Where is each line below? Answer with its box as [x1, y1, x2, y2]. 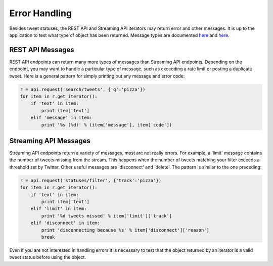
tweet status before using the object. [9, 254, 86, 260]
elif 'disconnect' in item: [30, 220, 101, 226]
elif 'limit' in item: [30, 206, 87, 212]
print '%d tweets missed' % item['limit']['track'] [41, 213, 172, 218]
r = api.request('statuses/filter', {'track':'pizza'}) [20, 178, 162, 183]
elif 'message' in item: [30, 115, 93, 121]
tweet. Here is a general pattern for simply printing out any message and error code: [9, 73, 185, 79]
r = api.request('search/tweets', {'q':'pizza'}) [20, 86, 146, 92]
